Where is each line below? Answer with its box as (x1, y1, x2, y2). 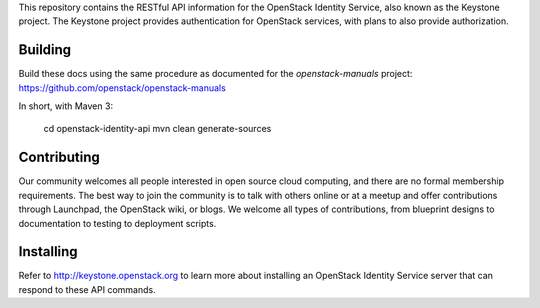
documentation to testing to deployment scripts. (18, 217, 217, 229)
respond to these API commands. (18, 283, 156, 295)
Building (18, 41, 72, 59)
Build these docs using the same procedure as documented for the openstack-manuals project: (18, 68, 413, 80)
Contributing (18, 149, 100, 166)
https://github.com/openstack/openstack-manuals (18, 81, 227, 94)
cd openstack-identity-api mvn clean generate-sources (43, 123, 272, 135)
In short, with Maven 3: (18, 100, 114, 112)
